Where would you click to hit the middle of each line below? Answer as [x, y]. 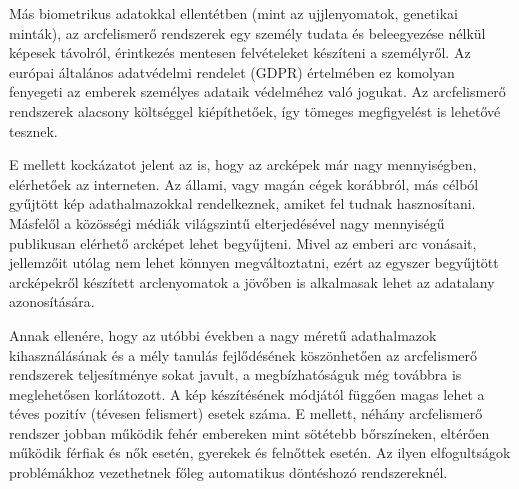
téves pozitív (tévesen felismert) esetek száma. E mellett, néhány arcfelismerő [246, 413]
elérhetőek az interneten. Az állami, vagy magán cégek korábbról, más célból [244, 183]
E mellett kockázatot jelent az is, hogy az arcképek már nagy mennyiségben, [243, 164]
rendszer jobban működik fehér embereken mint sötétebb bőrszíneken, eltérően [249, 432]
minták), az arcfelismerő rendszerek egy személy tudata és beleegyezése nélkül [247, 32]
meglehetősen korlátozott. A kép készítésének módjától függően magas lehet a [247, 393]
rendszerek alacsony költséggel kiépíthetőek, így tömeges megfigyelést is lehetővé [255, 110]
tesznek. [33, 130]
